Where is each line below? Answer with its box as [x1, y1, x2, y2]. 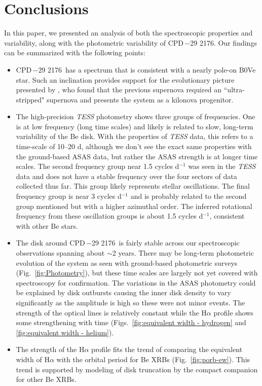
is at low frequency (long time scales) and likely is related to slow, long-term [16, 121, 253, 131]
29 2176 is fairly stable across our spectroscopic [91, 237, 240, 248]
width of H [16, 354, 50, 364]
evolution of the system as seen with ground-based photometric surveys [16, 257, 238, 268]
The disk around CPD [16, 237, 85, 248]
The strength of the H [16, 344, 85, 355]
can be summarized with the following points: [4, 47, 146, 58]
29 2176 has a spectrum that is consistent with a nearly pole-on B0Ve [38, 64, 256, 75]
